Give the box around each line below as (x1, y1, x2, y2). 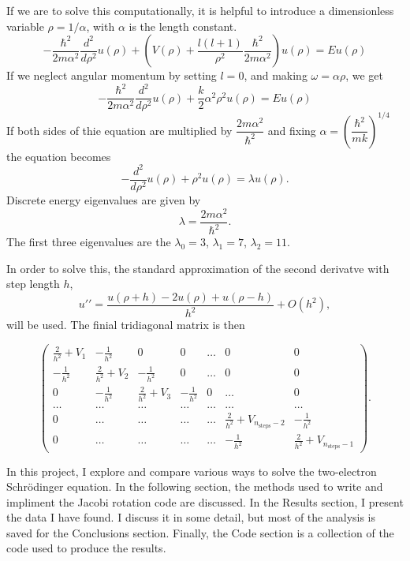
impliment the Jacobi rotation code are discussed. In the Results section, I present (6, 493, 404, 510)
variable (6, 17, 44, 34)
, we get (345, 67, 383, 84)
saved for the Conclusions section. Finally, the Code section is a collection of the (6, 524, 394, 540)
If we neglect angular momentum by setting (6, 67, 217, 84)
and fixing (267, 122, 316, 138)
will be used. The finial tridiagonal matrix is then (6, 316, 245, 333)
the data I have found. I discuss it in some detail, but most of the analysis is (6, 509, 376, 525)
